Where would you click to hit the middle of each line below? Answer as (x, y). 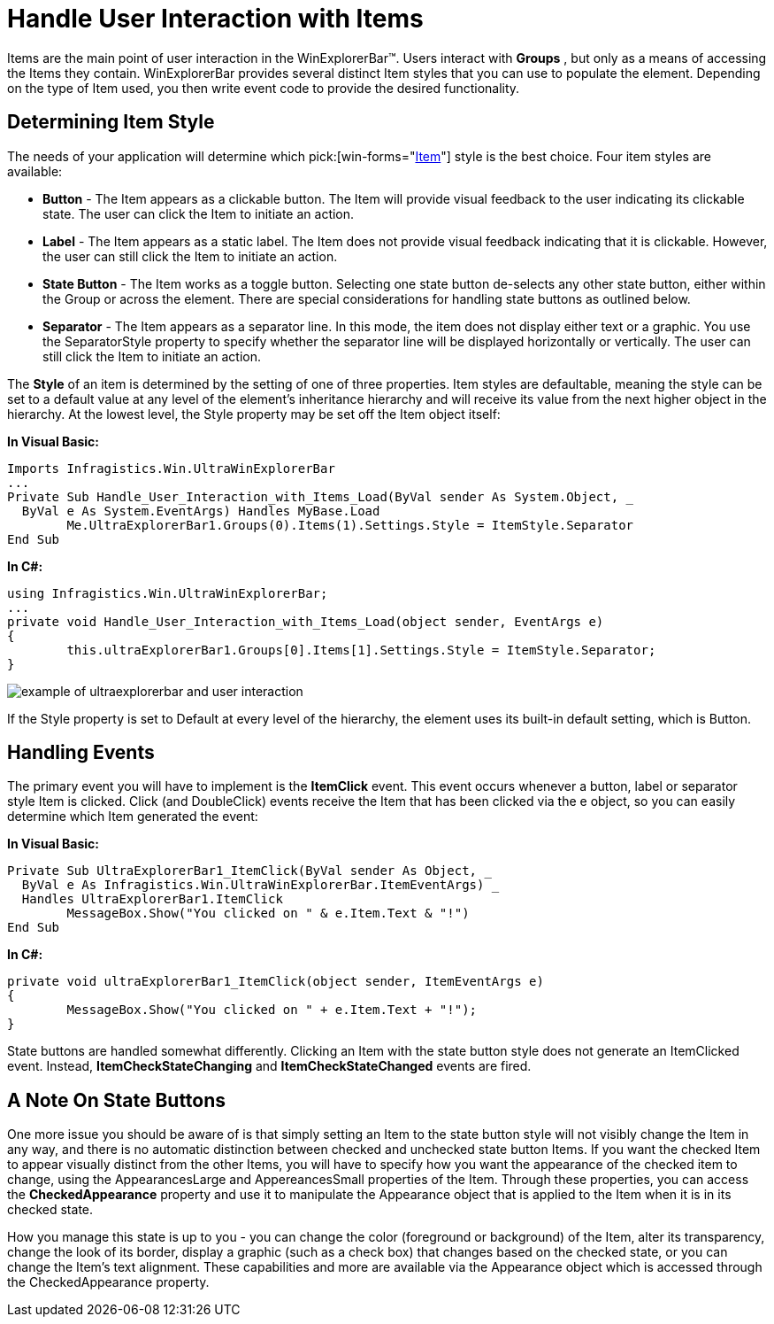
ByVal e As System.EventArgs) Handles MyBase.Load (201, 511)
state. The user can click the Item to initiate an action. (199, 213)
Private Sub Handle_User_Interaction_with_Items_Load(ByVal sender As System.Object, (313, 496)
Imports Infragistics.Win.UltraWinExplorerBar (171, 468)
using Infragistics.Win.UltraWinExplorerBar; (168, 593)
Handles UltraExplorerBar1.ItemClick (152, 899)
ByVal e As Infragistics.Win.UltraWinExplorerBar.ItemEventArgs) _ (261, 885)
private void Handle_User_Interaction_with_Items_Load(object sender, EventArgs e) (306, 621)
